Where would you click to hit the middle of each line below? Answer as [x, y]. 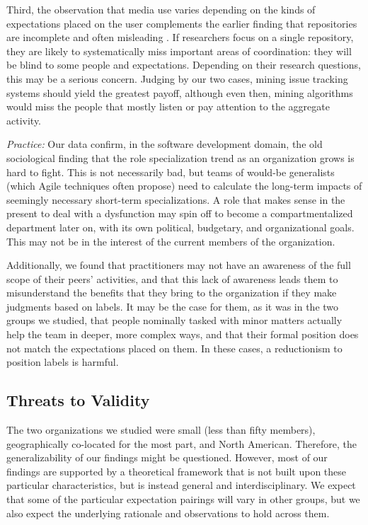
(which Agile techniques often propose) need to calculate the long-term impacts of [184, 186]
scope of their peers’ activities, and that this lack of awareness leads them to [172, 278]
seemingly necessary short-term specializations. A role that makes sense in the [176, 199]
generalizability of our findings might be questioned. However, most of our [167, 457]
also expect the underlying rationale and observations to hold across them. [168, 513]
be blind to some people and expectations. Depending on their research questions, [184, 65]
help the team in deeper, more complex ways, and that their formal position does [183, 334]
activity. [24, 120]
